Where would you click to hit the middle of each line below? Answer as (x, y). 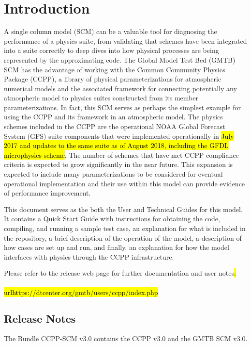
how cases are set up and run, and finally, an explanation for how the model (117, 247)
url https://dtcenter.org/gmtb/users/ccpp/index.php (81, 292)
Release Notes (40, 318)
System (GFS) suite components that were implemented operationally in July (119, 136)
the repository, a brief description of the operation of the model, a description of (123, 238)
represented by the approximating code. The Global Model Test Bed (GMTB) (120, 59)
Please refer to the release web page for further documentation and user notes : (120, 273)
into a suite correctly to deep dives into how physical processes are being (111, 50)
